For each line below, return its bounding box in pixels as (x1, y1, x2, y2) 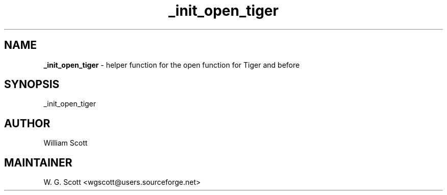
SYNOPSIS (4, 78, 60, 91)
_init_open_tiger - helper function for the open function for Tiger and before (43, 60, 300, 69)
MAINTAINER (4, 156, 72, 169)
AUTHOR (4, 117, 51, 130)
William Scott (43, 138, 88, 148)
